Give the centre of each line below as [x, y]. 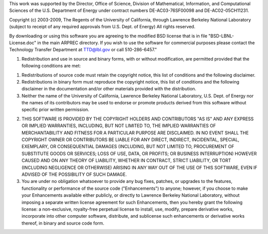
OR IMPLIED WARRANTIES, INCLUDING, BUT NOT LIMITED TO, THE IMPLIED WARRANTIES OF [119, 126]
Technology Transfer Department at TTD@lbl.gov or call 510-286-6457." [83, 50]
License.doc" [23, 43]
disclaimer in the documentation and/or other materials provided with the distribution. [109, 89]
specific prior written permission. [55, 110]
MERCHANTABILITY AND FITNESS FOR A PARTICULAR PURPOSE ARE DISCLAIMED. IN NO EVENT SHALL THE [135, 133]
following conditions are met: [51, 66]
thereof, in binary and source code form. [63, 223]
